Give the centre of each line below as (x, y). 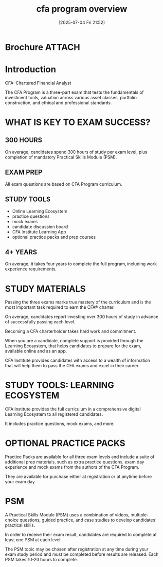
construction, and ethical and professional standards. (58, 103)
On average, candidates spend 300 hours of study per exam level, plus (76, 152)
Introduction (31, 70)
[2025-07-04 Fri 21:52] (82, 22)
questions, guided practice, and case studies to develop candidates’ (88, 520)
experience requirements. (31, 269)
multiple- (140, 515)
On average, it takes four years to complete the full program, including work (81, 264)
